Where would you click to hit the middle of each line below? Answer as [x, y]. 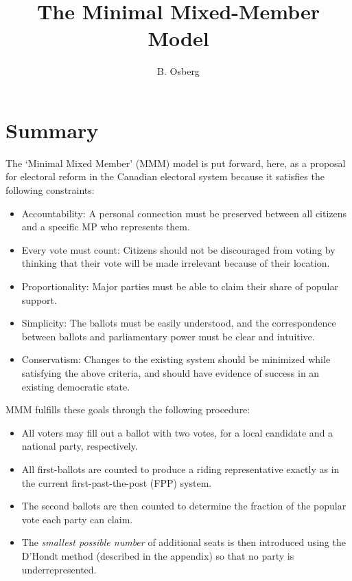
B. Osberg [178, 71]
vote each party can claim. [77, 519]
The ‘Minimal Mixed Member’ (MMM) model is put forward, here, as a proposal [176, 163]
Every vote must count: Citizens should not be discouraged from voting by [178, 249]
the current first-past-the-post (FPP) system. [117, 482]
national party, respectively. [80, 446]
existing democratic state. [76, 386]
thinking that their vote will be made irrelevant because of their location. [176, 263]
